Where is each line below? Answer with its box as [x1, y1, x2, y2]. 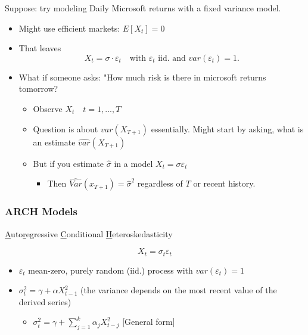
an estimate [33, 135, 76, 148]
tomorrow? [18, 82, 58, 95]
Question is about [33, 122, 98, 135]
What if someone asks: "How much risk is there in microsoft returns [18, 70, 266, 83]
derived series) [18, 295, 71, 308]
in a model [114, 157, 153, 169]
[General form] [122, 315, 175, 328]
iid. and [158, 54, 186, 63]
